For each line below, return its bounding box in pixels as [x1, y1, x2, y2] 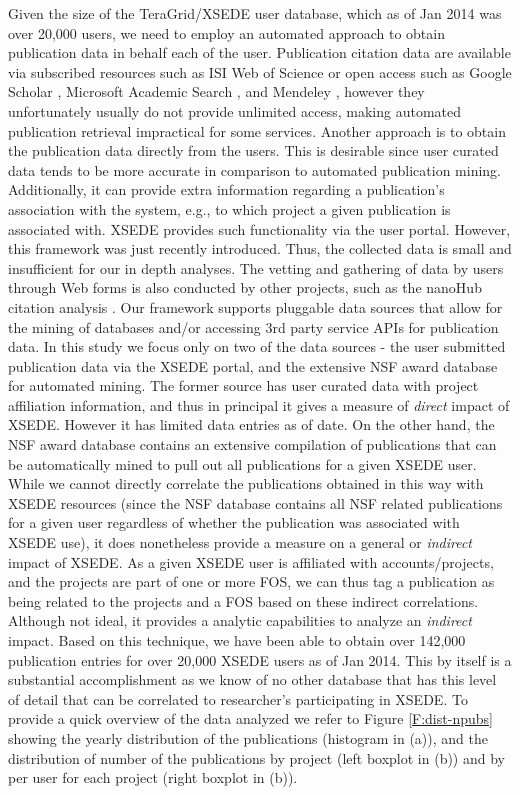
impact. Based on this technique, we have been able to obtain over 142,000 [8, 630, 466, 650]
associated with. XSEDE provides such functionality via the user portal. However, [8, 218, 511, 239]
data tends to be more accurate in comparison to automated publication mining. [8, 159, 502, 180]
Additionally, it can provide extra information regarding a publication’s [8, 179, 445, 200]
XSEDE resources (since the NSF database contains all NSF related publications [8, 492, 503, 513]
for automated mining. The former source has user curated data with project [8, 375, 479, 396]
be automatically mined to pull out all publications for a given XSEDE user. [8, 453, 477, 474]
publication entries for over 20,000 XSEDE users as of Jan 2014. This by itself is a [8, 649, 512, 670]
